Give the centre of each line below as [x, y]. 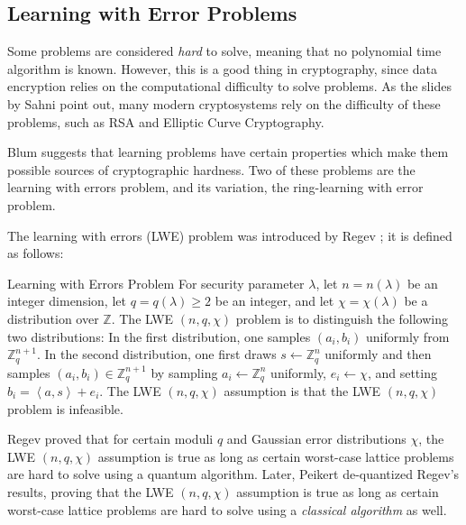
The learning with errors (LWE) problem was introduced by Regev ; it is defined [230, 235]
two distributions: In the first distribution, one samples [159, 336]
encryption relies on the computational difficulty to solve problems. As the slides [229, 86]
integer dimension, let [67, 301]
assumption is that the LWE [302, 391]
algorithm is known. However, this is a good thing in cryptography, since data [222, 68]
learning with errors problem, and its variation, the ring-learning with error [215, 187]
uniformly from [408, 336]
